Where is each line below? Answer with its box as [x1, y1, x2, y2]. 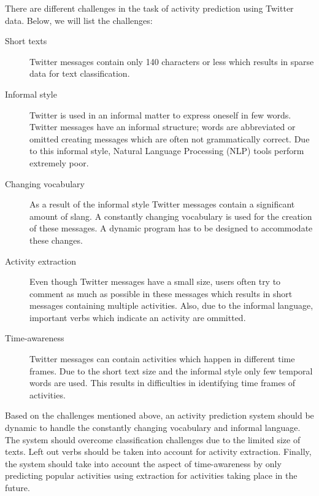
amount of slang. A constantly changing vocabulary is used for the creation [29, 209, 312, 222]
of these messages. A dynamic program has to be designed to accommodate [29, 222, 313, 234]
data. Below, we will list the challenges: [5, 14, 153, 26]
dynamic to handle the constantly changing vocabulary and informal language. [5, 421, 301, 434]
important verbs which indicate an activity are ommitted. [29, 311, 246, 324]
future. [5, 481, 30, 494]
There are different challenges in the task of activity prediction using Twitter [5, 2, 294, 14]
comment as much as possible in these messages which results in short [29, 287, 293, 300]
